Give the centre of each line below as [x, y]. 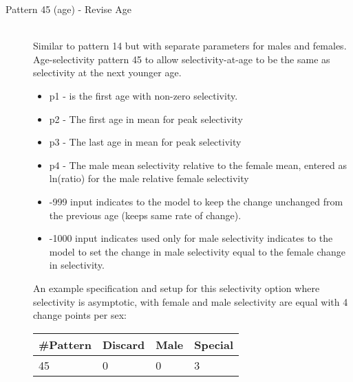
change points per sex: [80, 315]
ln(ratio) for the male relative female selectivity [149, 178]
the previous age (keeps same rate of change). [145, 215]
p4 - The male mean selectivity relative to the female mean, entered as [198, 165]
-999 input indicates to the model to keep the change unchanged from [196, 201]
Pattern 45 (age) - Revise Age [68, 9]
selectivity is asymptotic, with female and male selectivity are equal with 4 [191, 301]
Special [214, 344]
